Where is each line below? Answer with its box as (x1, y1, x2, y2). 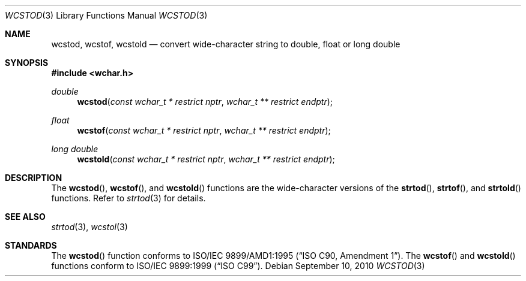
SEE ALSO (5, 211, 46, 222)
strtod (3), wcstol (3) (51, 222, 128, 232)
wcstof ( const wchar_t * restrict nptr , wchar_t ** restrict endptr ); (77, 125, 331, 135)
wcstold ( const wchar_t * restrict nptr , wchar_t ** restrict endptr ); (77, 154, 335, 164)
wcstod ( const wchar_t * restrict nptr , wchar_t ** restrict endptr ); (77, 96, 333, 107)
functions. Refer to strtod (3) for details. (51, 193, 206, 203)
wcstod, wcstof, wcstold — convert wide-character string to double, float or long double (51, 39, 401, 49)
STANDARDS (5, 240, 57, 250)
